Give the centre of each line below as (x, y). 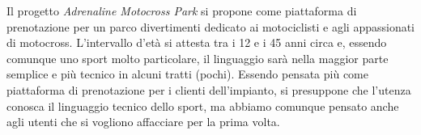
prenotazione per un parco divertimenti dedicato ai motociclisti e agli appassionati (211, 26)
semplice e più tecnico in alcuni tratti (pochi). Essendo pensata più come (187, 74)
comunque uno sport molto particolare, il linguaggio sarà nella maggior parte (198, 58)
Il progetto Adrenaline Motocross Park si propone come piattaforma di (182, 11)
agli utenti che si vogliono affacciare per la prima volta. (143, 122)
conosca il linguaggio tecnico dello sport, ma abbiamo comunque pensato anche (203, 105)
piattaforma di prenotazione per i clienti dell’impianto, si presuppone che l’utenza (209, 89)
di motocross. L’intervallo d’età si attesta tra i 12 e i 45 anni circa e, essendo (197, 42)
